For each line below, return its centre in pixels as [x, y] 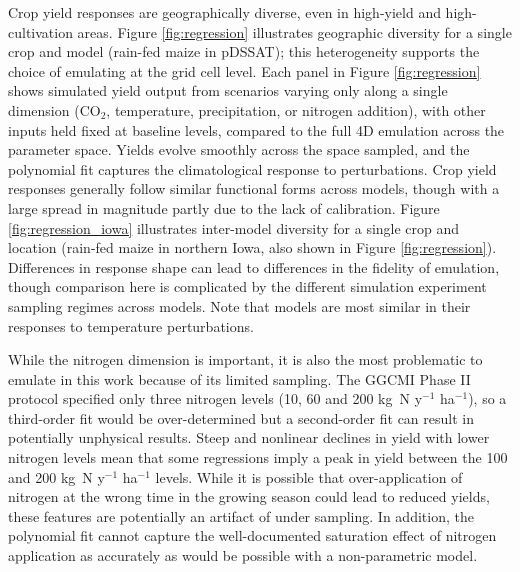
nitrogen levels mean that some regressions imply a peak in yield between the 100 [258, 457]
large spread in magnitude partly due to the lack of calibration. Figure [224, 207]
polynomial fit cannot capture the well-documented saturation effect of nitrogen [252, 535]
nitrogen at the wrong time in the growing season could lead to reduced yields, [249, 496]
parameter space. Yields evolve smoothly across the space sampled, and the [239, 149]
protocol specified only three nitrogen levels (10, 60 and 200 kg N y [215, 398]
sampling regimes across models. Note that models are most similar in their [239, 305]
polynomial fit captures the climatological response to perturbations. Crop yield [252, 168]
